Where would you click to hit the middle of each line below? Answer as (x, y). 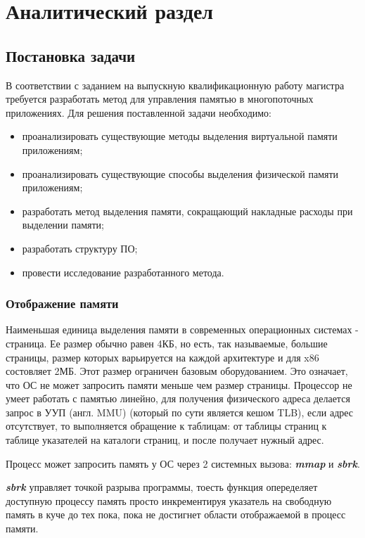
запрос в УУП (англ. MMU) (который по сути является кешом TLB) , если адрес (180, 412)
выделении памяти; (63, 225)
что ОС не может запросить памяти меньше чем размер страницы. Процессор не (179, 384)
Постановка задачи (71, 55)
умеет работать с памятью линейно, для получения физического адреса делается (178, 398)
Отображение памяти (62, 303)
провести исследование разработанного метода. (123, 272)
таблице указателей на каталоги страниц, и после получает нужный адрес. (165, 440)
